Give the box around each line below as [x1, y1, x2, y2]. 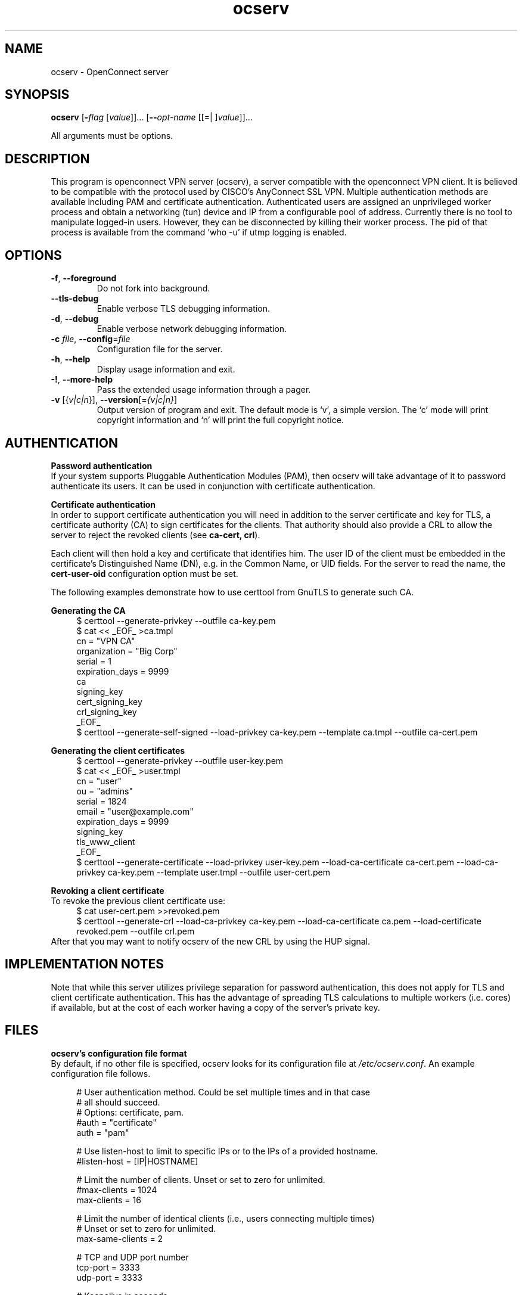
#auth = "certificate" [76, 1117, 157, 1128]
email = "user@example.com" [76, 806, 194, 816]
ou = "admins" [76, 785, 133, 796]
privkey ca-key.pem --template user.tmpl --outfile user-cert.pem [76, 867, 330, 877]
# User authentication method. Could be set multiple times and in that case [76, 1086, 371, 1097]
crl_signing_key [76, 706, 137, 717]
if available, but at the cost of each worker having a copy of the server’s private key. [51, 1002, 380, 1013]
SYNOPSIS [5, 87, 70, 103]
